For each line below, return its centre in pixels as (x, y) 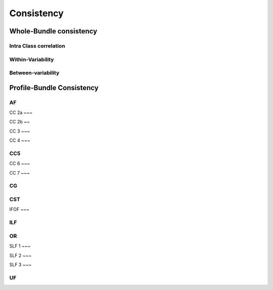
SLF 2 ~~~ (20, 255)
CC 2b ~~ (19, 122)
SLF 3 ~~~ (20, 264)
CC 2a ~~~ (21, 113)
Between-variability (34, 73)
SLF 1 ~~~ (20, 246)
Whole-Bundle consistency (53, 31)
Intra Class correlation (37, 46)
